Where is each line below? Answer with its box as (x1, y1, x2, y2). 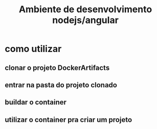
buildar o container (5, 98, 67, 107)
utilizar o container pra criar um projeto (5, 115, 132, 124)
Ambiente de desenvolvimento (18, 4, 152, 15)
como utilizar (5, 43, 62, 55)
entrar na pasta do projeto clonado (5, 81, 117, 89)
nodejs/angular (52, 14, 119, 26)
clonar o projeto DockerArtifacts (5, 63, 110, 72)
